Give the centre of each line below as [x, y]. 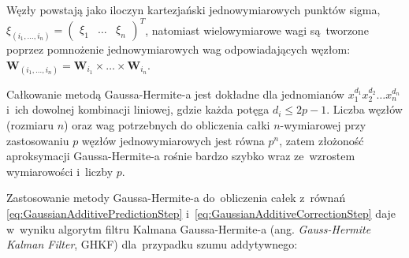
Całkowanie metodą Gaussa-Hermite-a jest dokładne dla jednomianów [175, 93]
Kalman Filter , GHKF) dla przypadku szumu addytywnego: [152, 244]
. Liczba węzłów [364, 109]
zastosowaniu [38, 140]
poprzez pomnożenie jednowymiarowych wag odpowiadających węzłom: [178, 49]
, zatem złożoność [322, 140]
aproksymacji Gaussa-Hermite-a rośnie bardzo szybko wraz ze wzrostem [181, 156]
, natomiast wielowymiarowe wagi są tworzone [257, 30]
